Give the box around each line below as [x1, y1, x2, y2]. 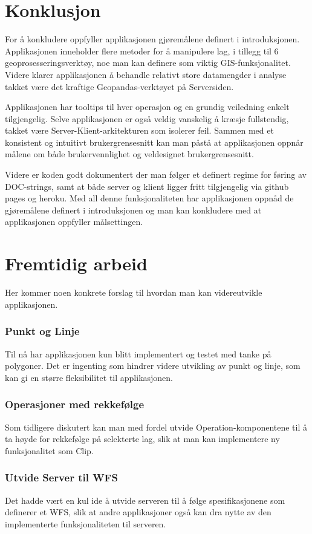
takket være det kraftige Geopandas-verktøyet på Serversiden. [5, 80, 234, 93]
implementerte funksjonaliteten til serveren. [5, 517, 166, 530]
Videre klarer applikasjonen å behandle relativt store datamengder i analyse [5, 68, 287, 80]
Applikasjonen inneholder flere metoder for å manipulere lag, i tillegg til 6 [5, 44, 279, 57]
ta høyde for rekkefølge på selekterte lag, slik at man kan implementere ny [5, 432, 280, 445]
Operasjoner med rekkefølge [5, 397, 145, 412]
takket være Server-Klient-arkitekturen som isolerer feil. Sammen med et [5, 124, 274, 137]
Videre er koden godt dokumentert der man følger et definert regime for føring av [5, 168, 307, 181]
